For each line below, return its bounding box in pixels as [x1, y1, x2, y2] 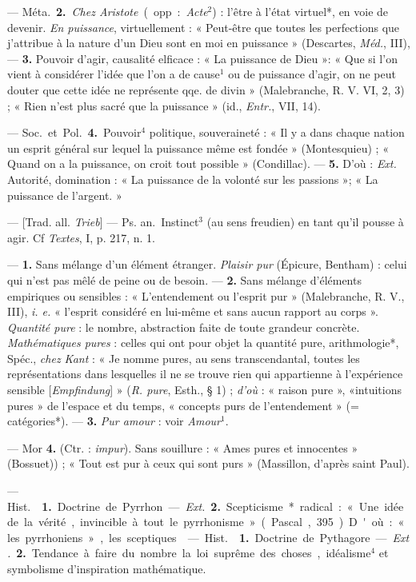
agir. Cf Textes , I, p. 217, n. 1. [7, 229, 155, 245]
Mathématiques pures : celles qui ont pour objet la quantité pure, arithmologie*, [7, 334, 399, 351]
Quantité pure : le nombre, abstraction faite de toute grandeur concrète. [7, 318, 360, 335]
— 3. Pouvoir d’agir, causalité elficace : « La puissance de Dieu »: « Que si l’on [7, 50, 398, 66]
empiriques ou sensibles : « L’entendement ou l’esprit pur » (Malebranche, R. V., [7, 287, 405, 304]
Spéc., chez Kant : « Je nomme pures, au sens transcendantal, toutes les [7, 349, 360, 366]
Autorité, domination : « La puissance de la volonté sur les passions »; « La [7, 170, 378, 187]
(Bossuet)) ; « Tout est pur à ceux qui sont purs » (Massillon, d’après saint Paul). [7, 455, 410, 472]
